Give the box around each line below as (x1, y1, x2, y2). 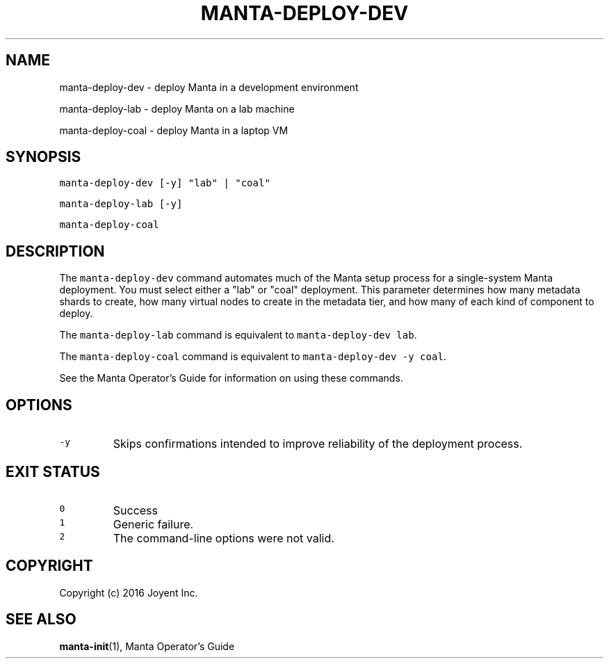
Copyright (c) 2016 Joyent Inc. (59, 586, 198, 599)
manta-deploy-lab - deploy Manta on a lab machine (59, 102, 295, 115)
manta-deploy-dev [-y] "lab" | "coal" (59, 177, 270, 189)
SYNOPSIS (6, 148, 81, 166)
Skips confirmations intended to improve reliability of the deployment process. (113, 437, 523, 451)
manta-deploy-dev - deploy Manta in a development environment (59, 81, 359, 93)
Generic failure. (113, 517, 194, 531)
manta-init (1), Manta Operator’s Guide (59, 640, 235, 652)
